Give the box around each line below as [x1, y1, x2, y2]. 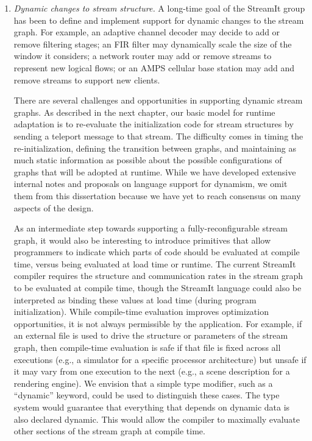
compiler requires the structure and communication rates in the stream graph [13, 269, 303, 282]
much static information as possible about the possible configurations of [13, 153, 282, 166]
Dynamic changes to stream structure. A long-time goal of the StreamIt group [13, 2, 305, 14]
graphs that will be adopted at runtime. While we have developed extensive [13, 165, 296, 178]
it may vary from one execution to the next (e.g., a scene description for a [13, 365, 290, 378]
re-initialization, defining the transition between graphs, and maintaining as [13, 141, 296, 154]
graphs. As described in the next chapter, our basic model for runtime [13, 105, 275, 118]
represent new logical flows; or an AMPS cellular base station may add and [13, 61, 295, 74]
